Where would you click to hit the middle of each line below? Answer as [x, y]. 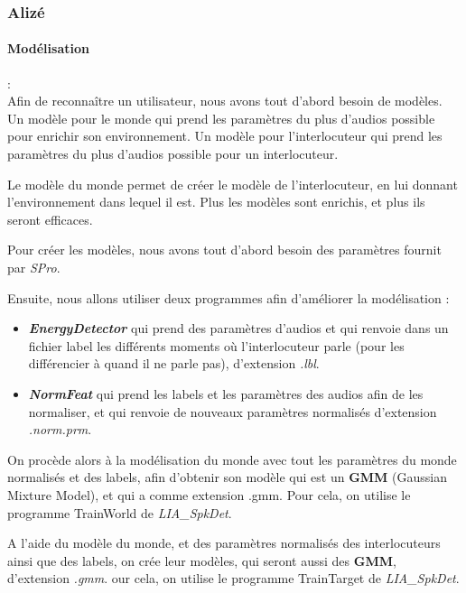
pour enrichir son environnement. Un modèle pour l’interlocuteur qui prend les [225, 136]
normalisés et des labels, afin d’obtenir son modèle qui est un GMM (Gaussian [227, 477]
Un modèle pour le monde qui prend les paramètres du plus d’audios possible [221, 118]
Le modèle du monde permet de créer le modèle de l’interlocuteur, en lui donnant [233, 184]
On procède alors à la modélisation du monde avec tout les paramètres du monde [232, 459]
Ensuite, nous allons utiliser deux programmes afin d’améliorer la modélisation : [228, 297]
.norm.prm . [60, 429]
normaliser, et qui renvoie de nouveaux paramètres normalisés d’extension [233, 411]
